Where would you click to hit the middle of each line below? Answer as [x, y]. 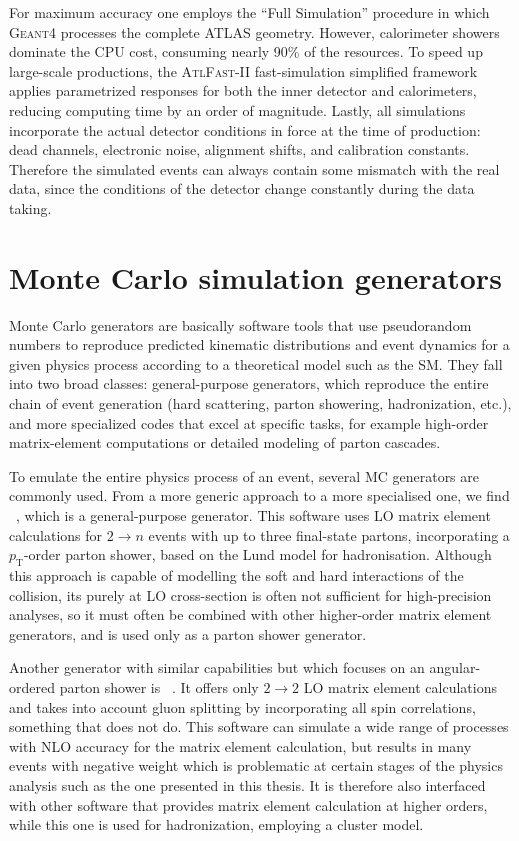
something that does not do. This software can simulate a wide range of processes [259, 726]
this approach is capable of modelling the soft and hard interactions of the [236, 574]
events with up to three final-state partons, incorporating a [329, 534]
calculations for [56, 534]
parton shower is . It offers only [159, 686]
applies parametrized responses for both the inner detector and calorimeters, [243, 90]
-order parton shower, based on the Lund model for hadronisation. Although [257, 554]
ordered [32, 686]
